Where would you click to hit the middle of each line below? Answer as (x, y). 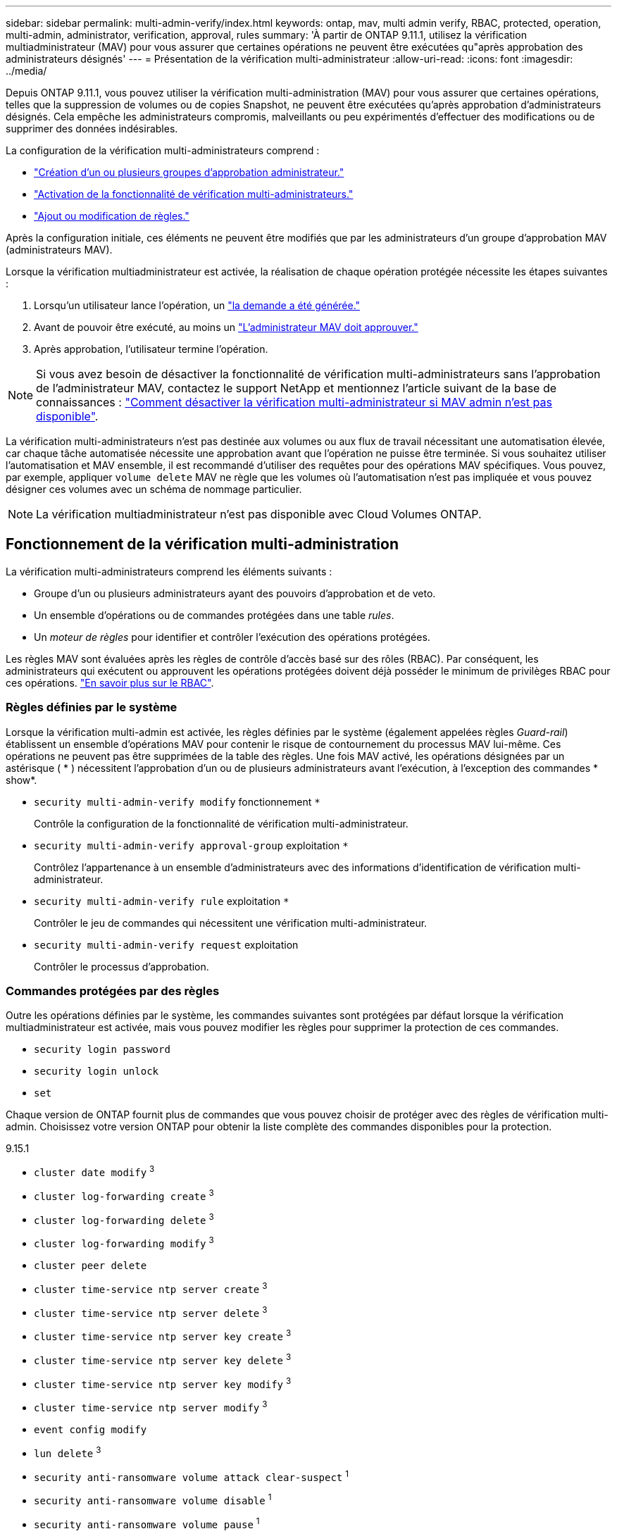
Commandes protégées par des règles (113, 991)
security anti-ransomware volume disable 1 (153, 1499)
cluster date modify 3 (94, 1171)
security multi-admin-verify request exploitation (166, 944)
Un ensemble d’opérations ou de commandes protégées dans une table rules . (214, 615)
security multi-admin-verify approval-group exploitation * (191, 845)
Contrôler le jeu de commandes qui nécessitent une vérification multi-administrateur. (231, 923)
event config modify (91, 1429)
